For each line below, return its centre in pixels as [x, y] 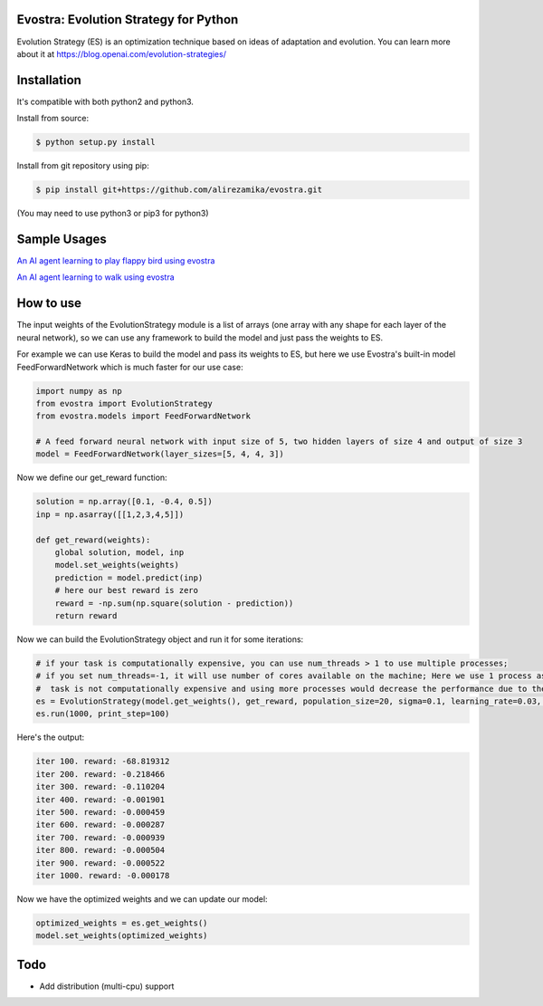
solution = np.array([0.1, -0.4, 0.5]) [124, 502]
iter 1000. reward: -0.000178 [103, 875]
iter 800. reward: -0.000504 [100, 850]
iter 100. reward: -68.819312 [103, 762]
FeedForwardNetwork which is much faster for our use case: [130, 367]
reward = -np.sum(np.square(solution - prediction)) [174, 603]
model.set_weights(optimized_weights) [122, 936]
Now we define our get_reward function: [92, 478]
